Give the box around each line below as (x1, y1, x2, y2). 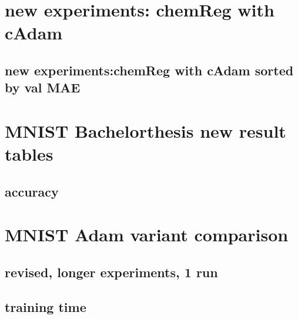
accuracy (5, 182, 59, 200)
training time (5, 297, 86, 315)
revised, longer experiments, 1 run (5, 262, 218, 281)
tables (5, 142, 53, 166)
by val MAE (5, 78, 81, 97)
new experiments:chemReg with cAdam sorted (5, 61, 294, 79)
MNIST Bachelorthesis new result (5, 118, 286, 142)
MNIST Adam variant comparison (5, 222, 289, 247)
